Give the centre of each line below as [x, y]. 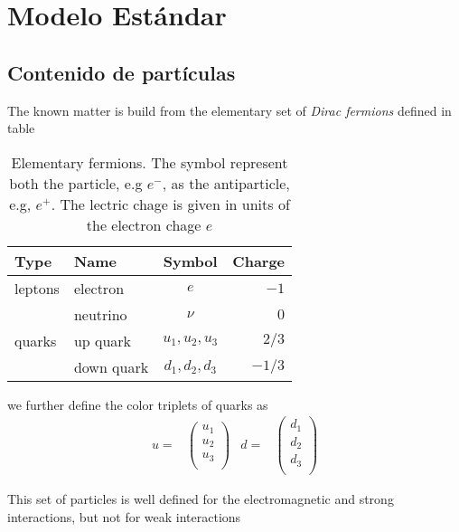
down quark [111, 366]
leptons [37, 288]
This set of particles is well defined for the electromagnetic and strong [201, 498]
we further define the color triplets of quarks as [138, 404]
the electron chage [144, 224]
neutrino [100, 314]
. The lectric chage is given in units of [170, 204]
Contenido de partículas [122, 72]
